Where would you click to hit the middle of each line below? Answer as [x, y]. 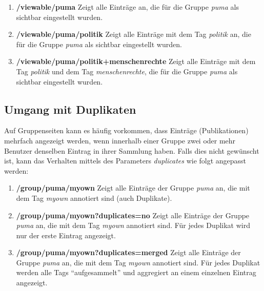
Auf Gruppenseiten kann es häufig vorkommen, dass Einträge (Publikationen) [126, 130]
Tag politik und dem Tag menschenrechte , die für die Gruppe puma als [127, 71]
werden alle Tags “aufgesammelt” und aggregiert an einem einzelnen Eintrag [136, 272]
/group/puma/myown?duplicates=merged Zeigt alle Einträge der [128, 252]
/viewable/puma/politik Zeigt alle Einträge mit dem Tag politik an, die [134, 34]
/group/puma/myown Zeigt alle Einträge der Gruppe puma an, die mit [133, 188]
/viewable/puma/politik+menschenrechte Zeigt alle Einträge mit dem [136, 61]
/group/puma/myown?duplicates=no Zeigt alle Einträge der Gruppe [133, 215]
